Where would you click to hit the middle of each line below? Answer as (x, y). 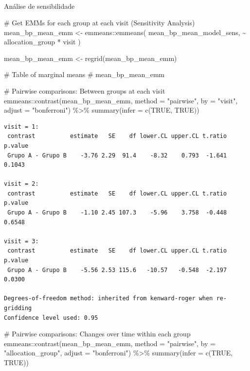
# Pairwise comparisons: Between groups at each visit (85, 90)
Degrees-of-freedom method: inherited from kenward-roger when (108, 299)
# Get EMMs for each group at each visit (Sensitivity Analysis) (99, 22)
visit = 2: (21, 184)
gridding (18, 308)
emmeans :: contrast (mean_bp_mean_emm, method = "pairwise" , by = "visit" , (121, 100)
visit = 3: (21, 241)
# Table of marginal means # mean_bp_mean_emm (84, 74)
